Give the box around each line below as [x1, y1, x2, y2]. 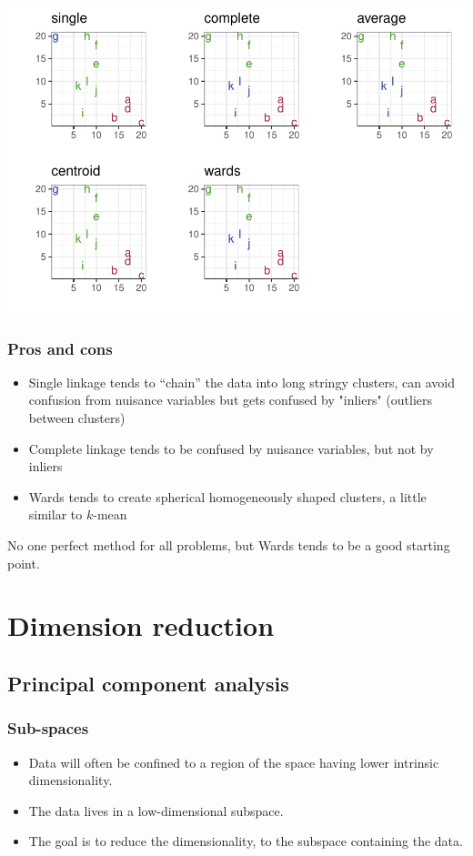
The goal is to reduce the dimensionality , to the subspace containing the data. [28, 831, 463, 851]
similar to [28, 505, 83, 524]
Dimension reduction [7, 607, 275, 644]
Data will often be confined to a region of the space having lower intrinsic [28, 752, 439, 771]
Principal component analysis [7, 669, 289, 697]
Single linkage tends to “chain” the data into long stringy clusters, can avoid [28, 372, 456, 391]
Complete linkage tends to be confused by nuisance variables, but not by [28, 438, 434, 458]
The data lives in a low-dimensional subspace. [28, 801, 284, 820]
